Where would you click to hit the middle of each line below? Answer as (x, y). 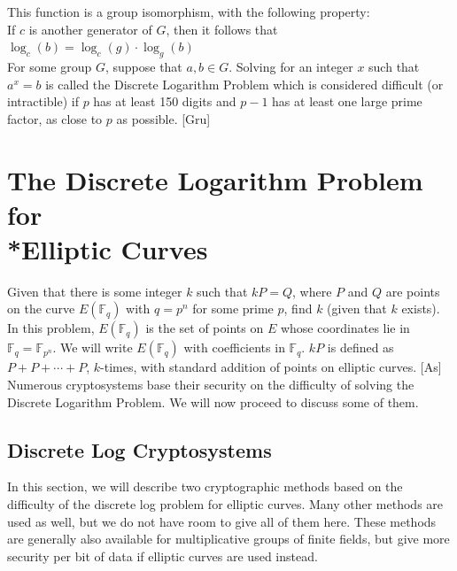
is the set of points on (205, 328)
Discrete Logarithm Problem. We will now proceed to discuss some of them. (213, 401)
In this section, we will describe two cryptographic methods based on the (205, 486)
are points (413, 291)
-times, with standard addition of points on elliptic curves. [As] (271, 367)
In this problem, (51, 328)
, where (312, 291)
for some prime (233, 309)
